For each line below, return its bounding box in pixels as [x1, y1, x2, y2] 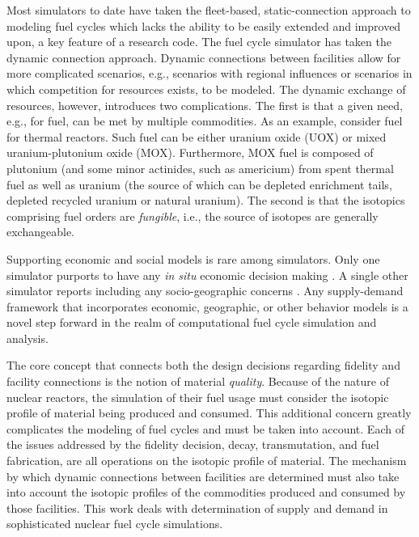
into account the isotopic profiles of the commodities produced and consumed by [6, 484, 406, 501]
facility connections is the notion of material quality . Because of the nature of [6, 373, 389, 390]
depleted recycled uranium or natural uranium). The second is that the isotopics [6, 192, 405, 209]
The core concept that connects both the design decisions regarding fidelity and [6, 357, 400, 374]
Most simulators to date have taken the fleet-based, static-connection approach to [6, 2, 411, 18]
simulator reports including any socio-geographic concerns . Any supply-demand [6, 282, 404, 299]
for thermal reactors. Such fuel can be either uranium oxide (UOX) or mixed [6, 128, 387, 145]
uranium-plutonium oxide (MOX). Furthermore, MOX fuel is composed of [6, 144, 374, 161]
